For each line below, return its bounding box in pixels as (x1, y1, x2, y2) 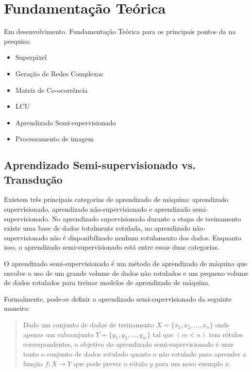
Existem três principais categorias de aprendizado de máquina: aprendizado (4, 194, 228, 204)
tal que (152, 329, 173, 339)
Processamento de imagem (15, 134, 94, 144)
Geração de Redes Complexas (15, 68, 103, 78)
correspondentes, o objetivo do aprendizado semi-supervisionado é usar (23, 339, 234, 349)
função (23, 358, 43, 368)
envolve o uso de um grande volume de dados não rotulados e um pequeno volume (4, 268, 249, 278)
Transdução (4, 171, 63, 186)
